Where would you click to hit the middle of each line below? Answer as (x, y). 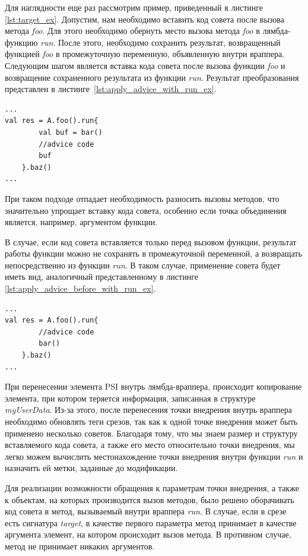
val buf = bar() (71, 132)
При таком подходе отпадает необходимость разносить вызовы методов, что (142, 198)
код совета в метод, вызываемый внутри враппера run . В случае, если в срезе (146, 511)
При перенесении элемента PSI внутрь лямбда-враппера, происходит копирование (153, 386)
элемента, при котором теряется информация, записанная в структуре (130, 398)
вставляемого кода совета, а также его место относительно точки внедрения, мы (150, 445)
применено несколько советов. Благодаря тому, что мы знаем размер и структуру (151, 433)
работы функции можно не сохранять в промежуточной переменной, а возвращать (153, 253)
